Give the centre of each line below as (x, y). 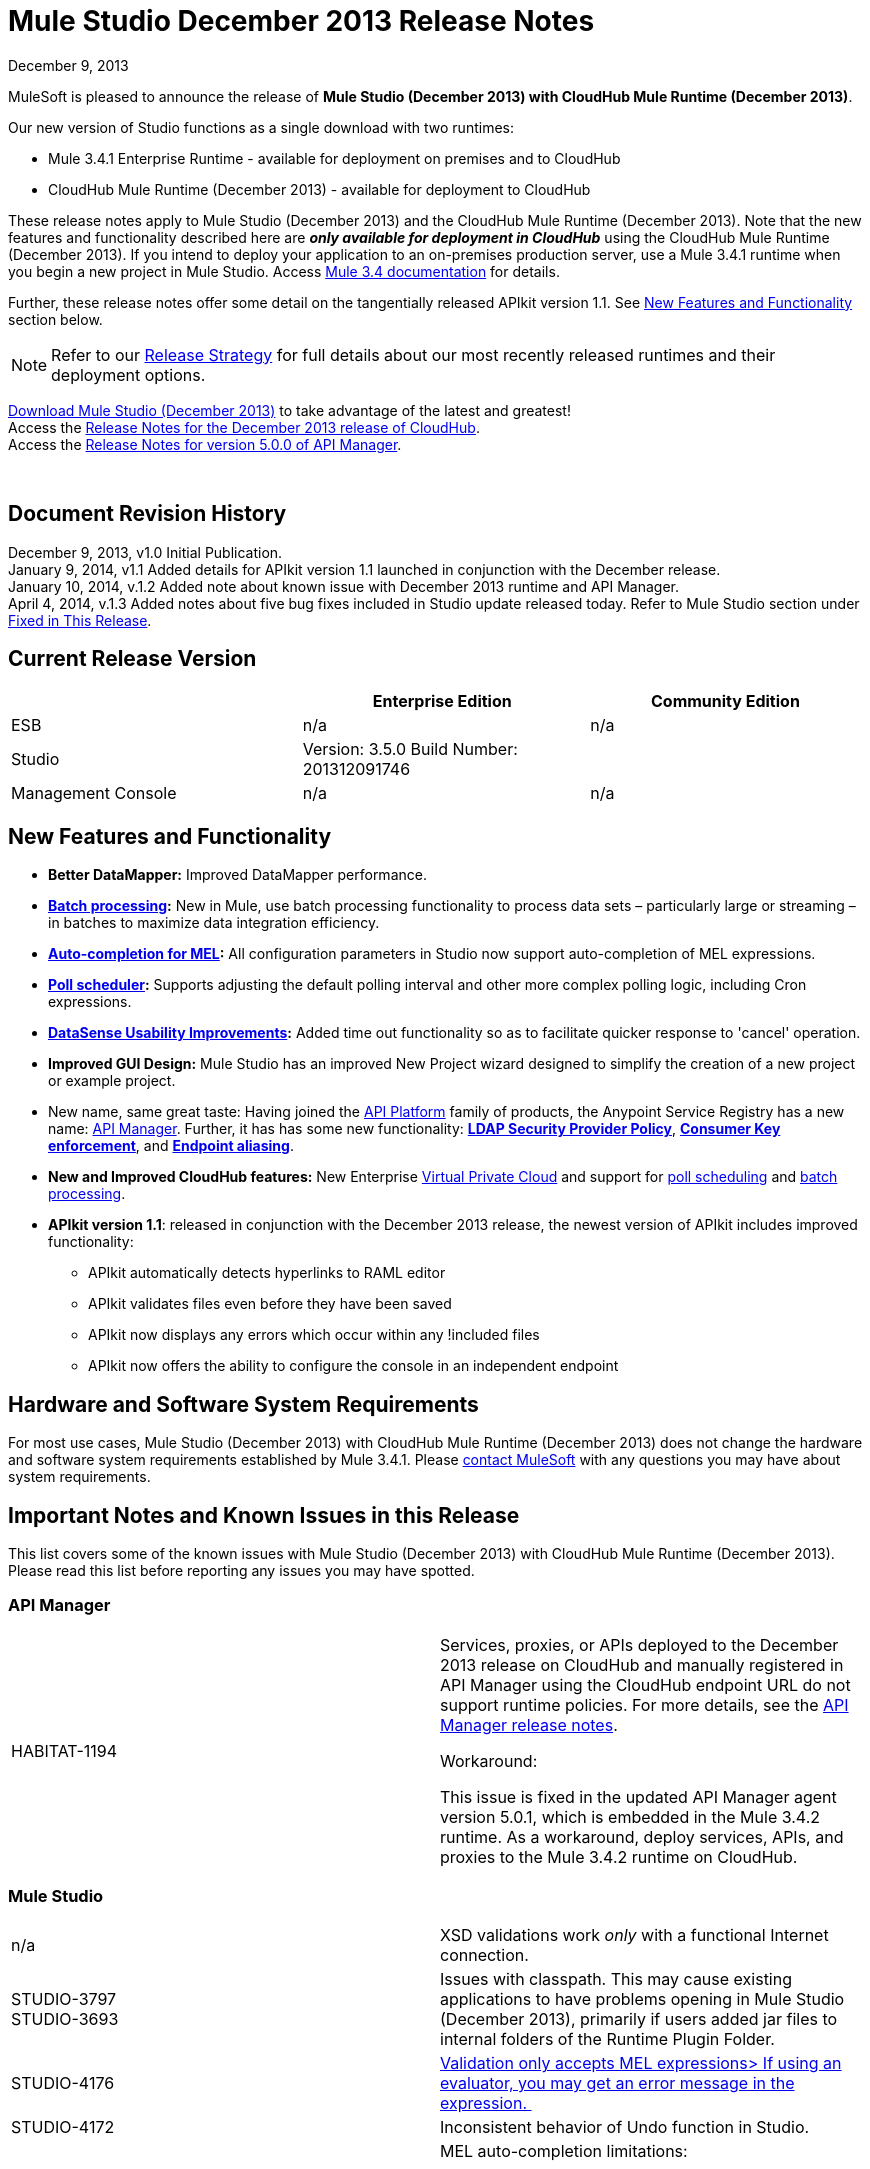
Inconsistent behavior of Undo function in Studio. (625, 2127)
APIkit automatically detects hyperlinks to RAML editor (267, 1273)
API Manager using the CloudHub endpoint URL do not (645, 1684)
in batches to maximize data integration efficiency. (214, 923)
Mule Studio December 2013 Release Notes (301, 21)
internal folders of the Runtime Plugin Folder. (607, 2039)
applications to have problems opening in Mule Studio (642, 1999)
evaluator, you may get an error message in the (617, 2083)
